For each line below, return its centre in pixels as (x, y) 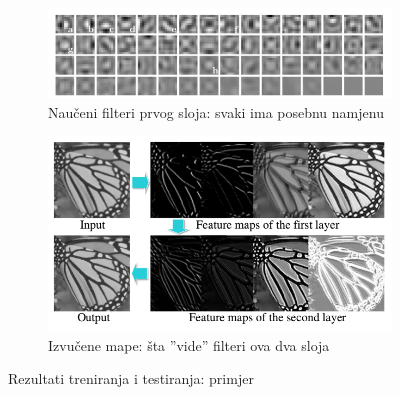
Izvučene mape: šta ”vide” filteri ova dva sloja (189, 344)
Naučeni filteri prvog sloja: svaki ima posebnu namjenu (216, 111)
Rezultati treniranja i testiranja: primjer (131, 378)
